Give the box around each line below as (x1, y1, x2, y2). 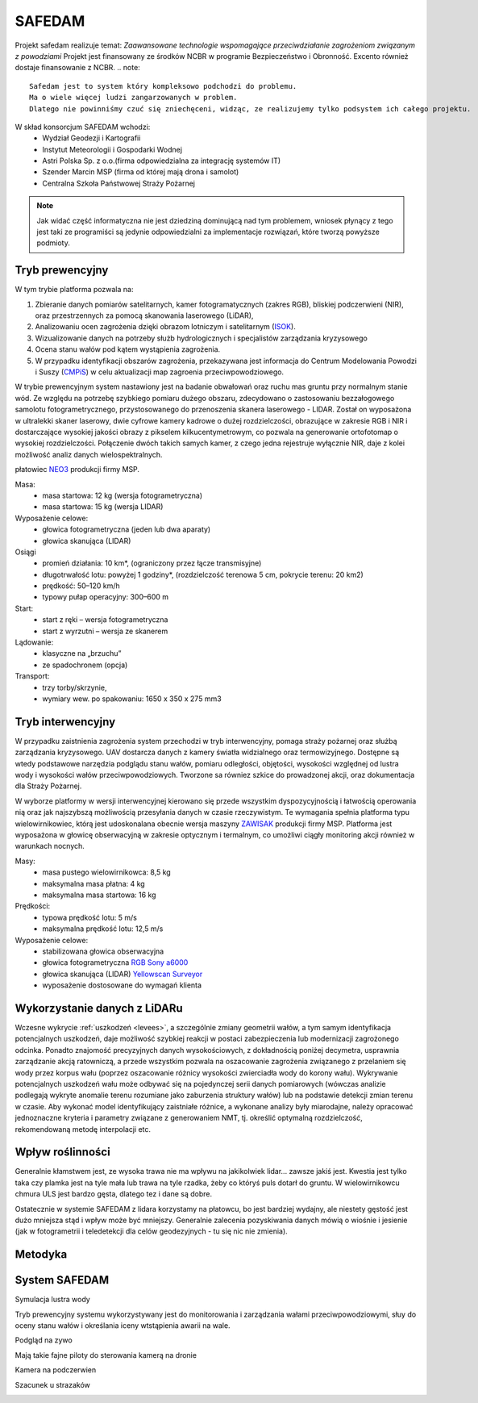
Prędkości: (15, 901, 51, 911)
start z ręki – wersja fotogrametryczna (42, 615, 168, 624)
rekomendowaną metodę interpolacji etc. (15, 1124, 152, 1134)
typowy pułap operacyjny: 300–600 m (42, 592, 169, 602)
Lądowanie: (15, 637, 54, 647)
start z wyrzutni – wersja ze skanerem (42, 626, 168, 636)
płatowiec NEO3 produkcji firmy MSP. (15, 465, 140, 474)
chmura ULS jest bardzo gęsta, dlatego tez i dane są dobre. (15, 1189, 213, 1199)
